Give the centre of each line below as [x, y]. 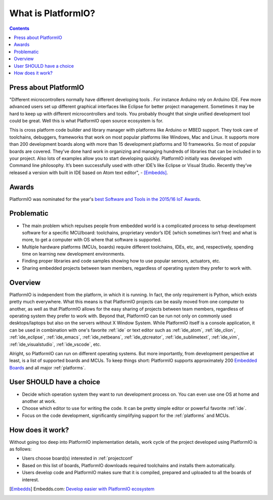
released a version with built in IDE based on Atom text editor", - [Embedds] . [89, 173]
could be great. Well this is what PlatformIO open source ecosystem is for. [86, 120]
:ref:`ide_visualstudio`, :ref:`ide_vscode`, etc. [55, 344]
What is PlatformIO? [52, 13]
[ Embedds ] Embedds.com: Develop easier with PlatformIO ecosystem [82, 489]
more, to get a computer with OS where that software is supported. [92, 240]
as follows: [21, 449]
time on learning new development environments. [74, 254]
